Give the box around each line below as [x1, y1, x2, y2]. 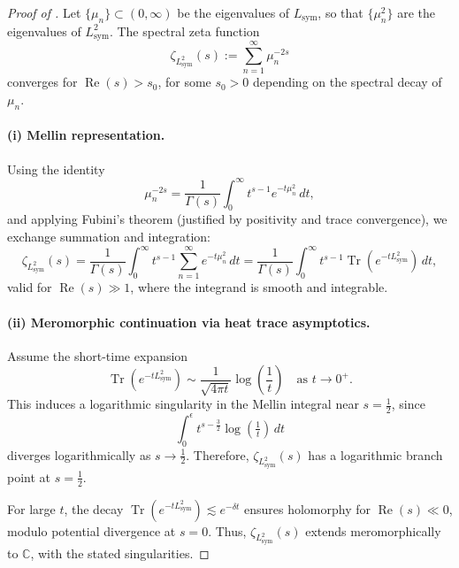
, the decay [64, 499, 124, 518]
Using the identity [7, 159, 105, 178]
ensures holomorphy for [243, 499, 371, 518]
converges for [7, 73, 78, 91]
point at [7, 467, 51, 486]
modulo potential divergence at [7, 521, 176, 540]
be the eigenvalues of [177, 4, 290, 21]
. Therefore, [186, 445, 249, 464]
